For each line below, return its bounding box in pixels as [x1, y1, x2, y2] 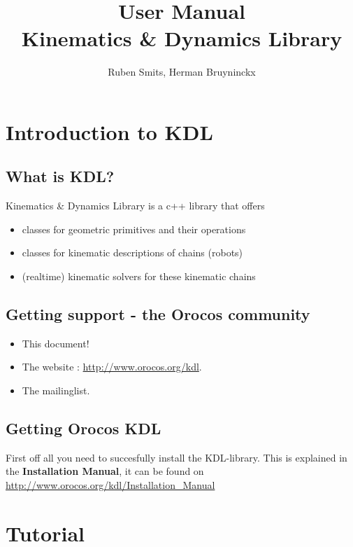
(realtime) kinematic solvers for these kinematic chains [22, 269, 256, 284]
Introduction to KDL [6, 117, 213, 146]
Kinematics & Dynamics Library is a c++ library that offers [6, 198, 265, 213]
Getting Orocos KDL [6, 417, 161, 439]
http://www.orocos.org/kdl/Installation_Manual [6, 478, 215, 492]
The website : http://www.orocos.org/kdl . [22, 359, 202, 374]
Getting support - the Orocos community [6, 303, 310, 325]
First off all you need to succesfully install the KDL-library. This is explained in [6, 450, 347, 464]
